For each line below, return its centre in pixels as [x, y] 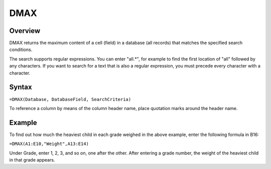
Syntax [21, 87]
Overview [25, 31]
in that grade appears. [32, 160]
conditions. [21, 49]
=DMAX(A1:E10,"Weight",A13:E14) [49, 144]
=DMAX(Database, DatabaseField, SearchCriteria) [70, 99]
